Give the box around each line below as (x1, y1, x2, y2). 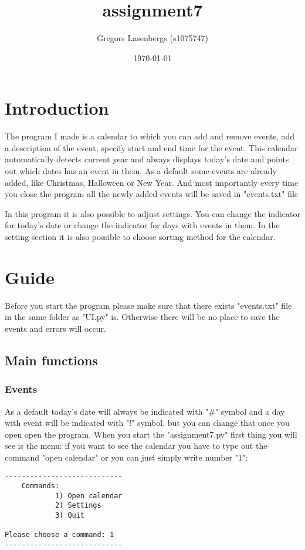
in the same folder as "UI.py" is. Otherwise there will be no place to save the (5, 311, 280, 323)
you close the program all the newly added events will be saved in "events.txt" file (5, 188, 299, 200)
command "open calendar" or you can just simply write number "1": (5, 451, 248, 463)
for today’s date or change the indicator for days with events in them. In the (5, 219, 280, 231)
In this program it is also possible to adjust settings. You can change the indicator (5, 207, 300, 219)
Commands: (21, 482, 60, 491)
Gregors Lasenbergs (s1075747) (97, 32, 208, 44)
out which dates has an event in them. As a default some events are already (5, 165, 277, 177)
